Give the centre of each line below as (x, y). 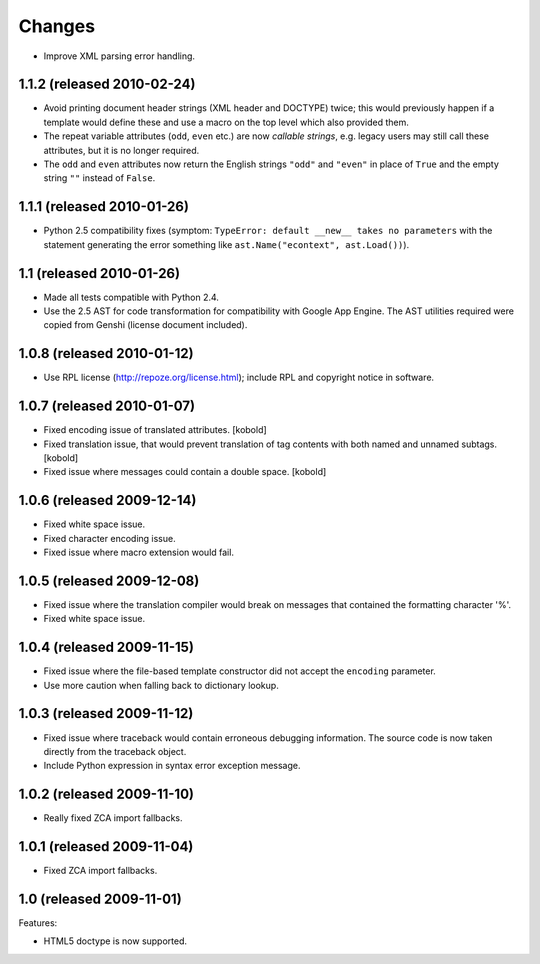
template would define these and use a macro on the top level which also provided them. (226, 122)
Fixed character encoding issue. (109, 538)
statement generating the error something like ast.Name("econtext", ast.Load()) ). (226, 244)
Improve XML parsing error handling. (119, 56)
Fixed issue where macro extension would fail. (139, 552)
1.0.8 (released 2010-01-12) (106, 353)
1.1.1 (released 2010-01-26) (104, 206)
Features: (38, 923)
